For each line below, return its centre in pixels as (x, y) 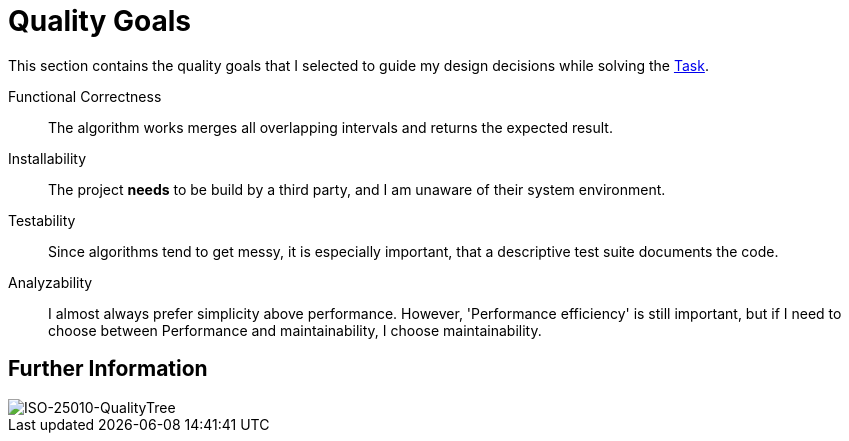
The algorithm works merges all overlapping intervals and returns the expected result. (330, 127)
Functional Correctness (85, 96)
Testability (42, 220)
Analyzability (50, 282)
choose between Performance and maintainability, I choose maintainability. (295, 330)
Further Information (108, 369)
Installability (47, 158)
